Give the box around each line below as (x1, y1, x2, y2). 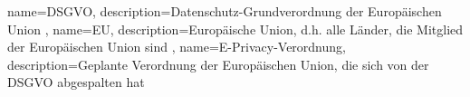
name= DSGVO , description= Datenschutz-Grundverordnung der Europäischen (7, 2, 442, 20)
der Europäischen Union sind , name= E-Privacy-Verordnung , (7, 37, 346, 56)
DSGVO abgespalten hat (7, 73, 145, 92)
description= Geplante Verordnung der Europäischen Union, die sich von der (7, 54, 429, 73)
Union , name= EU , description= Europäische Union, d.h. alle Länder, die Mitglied (7, 19, 464, 38)
